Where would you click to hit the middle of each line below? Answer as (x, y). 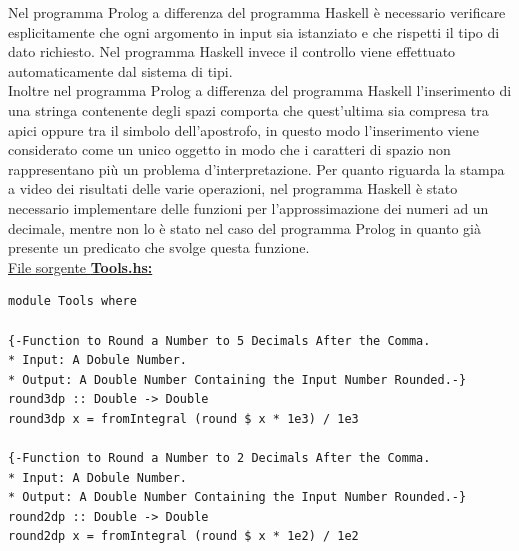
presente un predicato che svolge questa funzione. (159, 247)
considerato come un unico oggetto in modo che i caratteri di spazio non (229, 149)
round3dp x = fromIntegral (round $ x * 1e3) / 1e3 (183, 418)
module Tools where (72, 301)
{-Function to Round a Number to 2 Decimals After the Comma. (219, 458)
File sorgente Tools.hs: (80, 266)
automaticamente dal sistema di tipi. (120, 70)
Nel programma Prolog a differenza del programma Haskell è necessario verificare (257, 12)
